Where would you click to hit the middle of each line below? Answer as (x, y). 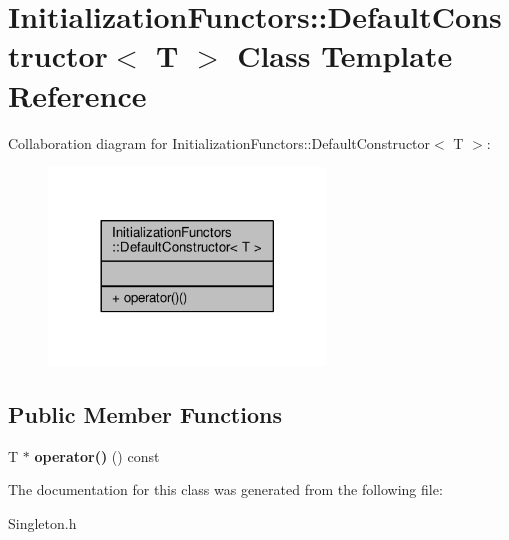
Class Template (345, 55)
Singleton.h (42, 522)
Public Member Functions (145, 413)
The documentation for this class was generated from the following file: (225, 489)
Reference (77, 94)
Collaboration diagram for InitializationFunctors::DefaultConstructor (219, 142)
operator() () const (97, 455)
